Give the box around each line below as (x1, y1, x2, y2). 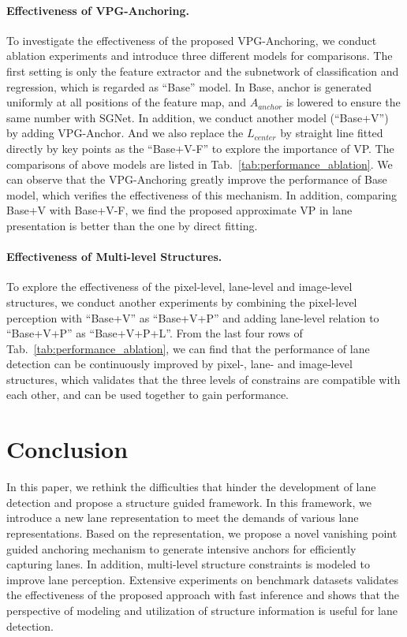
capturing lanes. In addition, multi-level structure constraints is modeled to (6, 556, 371, 572)
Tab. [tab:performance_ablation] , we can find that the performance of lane (6, 340, 370, 356)
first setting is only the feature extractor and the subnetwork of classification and (6, 62, 399, 79)
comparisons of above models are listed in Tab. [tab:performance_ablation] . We (6, 155, 393, 172)
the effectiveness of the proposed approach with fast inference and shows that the (6, 587, 399, 603)
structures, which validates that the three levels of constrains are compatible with (6, 371, 401, 387)
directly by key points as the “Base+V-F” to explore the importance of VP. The (6, 140, 394, 156)
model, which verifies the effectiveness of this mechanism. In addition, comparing (6, 186, 398, 203)
